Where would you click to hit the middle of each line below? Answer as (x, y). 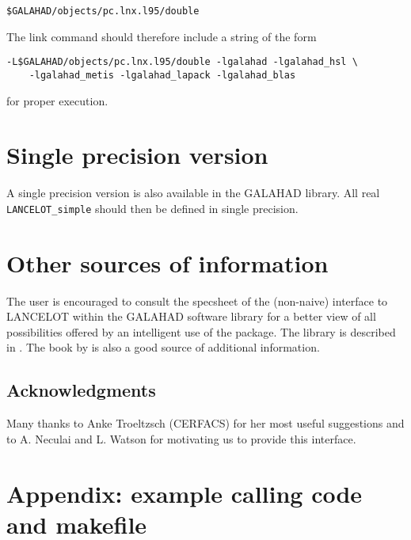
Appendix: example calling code (185, 493)
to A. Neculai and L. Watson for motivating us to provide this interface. (181, 438)
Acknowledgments (81, 390)
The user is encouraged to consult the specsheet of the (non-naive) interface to (197, 300)
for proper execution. (57, 100)
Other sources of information (167, 262)
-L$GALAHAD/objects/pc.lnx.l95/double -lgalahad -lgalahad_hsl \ (182, 62)
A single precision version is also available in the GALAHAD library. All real (193, 193)
